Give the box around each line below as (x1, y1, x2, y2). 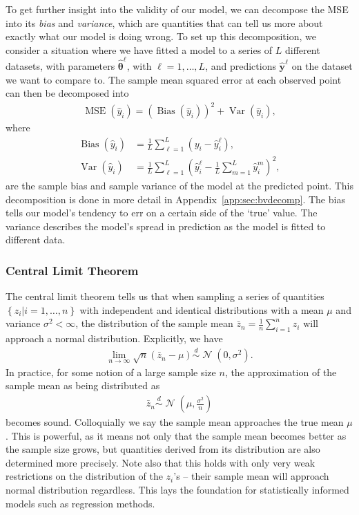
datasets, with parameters (6, 59, 115, 73)
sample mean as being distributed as (6, 378, 160, 393)
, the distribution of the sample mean (75, 316, 233, 330)
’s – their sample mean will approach (173, 469, 329, 483)
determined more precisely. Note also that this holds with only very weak (6, 455, 316, 469)
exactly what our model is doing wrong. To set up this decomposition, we (6, 29, 316, 44)
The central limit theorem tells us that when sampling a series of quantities (6, 289, 324, 303)
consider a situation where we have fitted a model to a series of (6, 42, 273, 57)
